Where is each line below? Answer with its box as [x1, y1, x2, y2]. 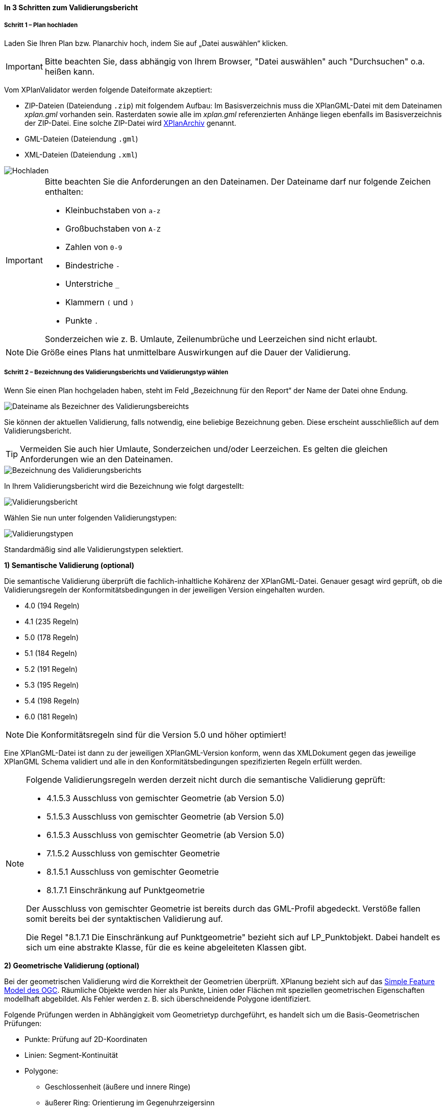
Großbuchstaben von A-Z [65, 223, 161, 234]
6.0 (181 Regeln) [24, 712, 78, 721]
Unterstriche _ [65, 278, 119, 289]
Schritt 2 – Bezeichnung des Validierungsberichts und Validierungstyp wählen [4, 369, 229, 376]
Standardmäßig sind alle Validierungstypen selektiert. [4, 545, 183, 554]
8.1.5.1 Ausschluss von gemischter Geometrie [46, 866, 219, 877]
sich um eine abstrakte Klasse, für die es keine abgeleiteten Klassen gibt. [26, 942, 307, 953]
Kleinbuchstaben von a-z [65, 205, 161, 215]
